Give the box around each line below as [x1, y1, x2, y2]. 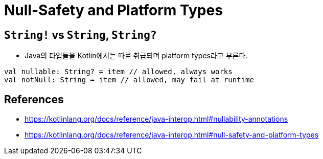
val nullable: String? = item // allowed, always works [4, 67, 233, 76]
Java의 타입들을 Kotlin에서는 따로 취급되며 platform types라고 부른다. [25, 51, 248, 60]
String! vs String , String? [4, 28, 157, 41]
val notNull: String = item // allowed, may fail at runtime [4, 76, 254, 84]
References [4, 93, 64, 106]
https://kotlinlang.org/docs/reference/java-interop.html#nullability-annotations [25, 115, 288, 124]
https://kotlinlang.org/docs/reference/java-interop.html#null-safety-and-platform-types [25, 130, 319, 140]
